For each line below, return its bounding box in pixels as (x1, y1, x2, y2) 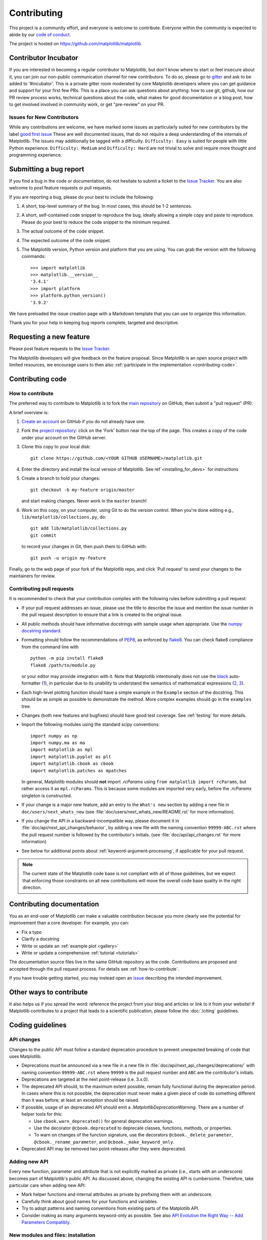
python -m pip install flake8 (30, 655, 104, 661)
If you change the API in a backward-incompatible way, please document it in (21, 818, 179, 823)
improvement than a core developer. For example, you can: (9, 920, 130, 926)
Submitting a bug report (9, 165, 85, 173)
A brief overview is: (9, 409, 49, 415)
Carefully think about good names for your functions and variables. (21, 1198, 158, 1204)
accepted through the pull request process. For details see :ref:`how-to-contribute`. (9, 966, 179, 972)
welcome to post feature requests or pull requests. (9, 185, 112, 191)
